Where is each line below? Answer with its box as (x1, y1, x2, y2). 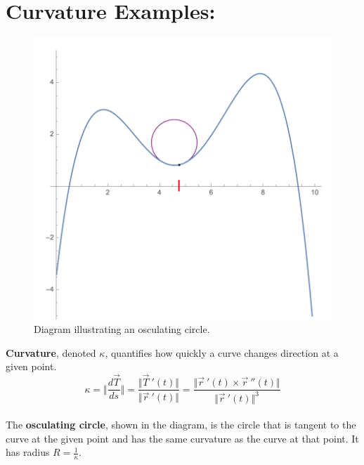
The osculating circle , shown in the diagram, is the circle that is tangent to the (6, 417, 356, 432)
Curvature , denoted (6, 345, 96, 360)
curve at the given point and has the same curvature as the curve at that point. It (6, 431, 359, 445)
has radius (6, 445, 50, 459)
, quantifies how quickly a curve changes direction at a (105, 345, 339, 360)
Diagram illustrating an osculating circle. (34, 322, 210, 336)
